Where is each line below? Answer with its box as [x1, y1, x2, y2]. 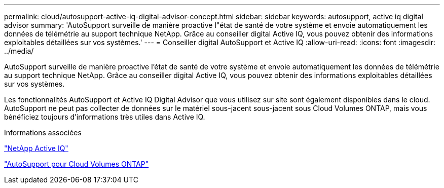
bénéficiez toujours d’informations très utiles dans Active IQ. [4, 112, 205, 121]
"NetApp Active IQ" [4, 144, 68, 153]
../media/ [4, 47, 34, 55]
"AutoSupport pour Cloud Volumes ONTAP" [4, 160, 149, 168]
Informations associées [4, 128, 82, 137]
